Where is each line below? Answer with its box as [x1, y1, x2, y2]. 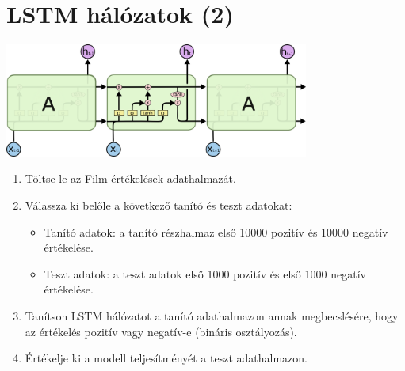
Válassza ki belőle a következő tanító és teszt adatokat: [25, 197, 292, 214]
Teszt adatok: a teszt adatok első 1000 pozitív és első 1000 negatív [44, 265, 366, 282]
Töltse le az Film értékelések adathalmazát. [25, 170, 236, 187]
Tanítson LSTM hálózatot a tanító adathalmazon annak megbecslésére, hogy [25, 308, 399, 324]
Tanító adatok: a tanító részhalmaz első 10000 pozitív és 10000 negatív [44, 223, 388, 240]
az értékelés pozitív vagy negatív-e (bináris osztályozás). [25, 323, 297, 339]
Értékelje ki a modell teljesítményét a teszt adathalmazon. [25, 350, 308, 366]
